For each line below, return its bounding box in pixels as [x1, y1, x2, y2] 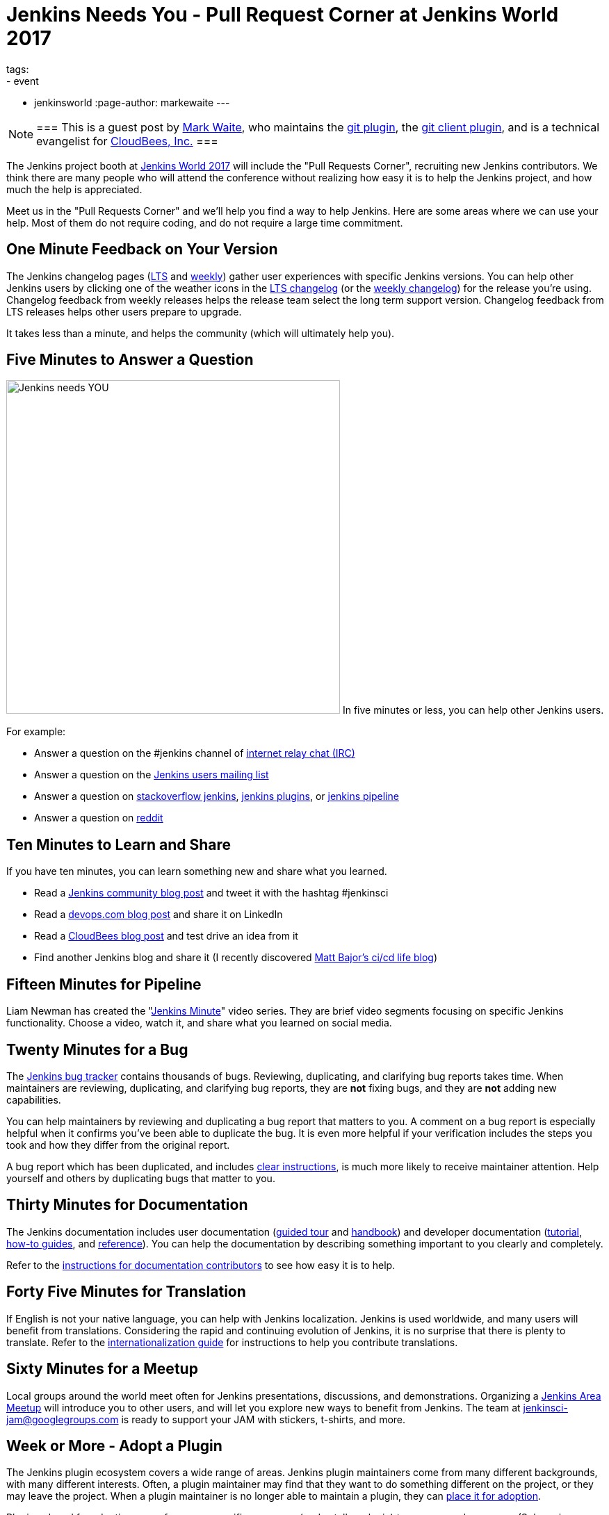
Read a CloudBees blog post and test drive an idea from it [34, 930, 298, 942]
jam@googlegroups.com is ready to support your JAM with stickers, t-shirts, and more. [6, 1413, 406, 1425]
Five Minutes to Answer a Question [6, 351, 254, 369]
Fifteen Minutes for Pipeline [6, 975, 202, 993]
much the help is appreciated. [6, 183, 143, 195]
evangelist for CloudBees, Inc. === [36, 133, 218, 148]
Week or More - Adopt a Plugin [6, 1436, 222, 1455]
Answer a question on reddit [34, 812, 163, 824]
